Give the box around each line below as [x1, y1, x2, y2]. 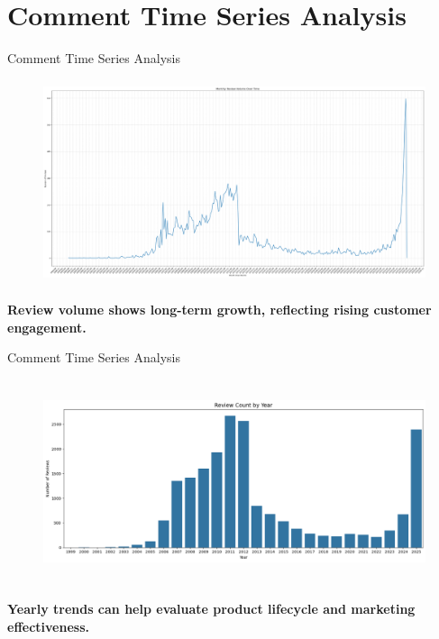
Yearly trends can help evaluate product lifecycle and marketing [7, 599, 416, 618]
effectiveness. [7, 616, 89, 635]
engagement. [7, 317, 87, 336]
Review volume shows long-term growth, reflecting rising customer [7, 300, 432, 319]
